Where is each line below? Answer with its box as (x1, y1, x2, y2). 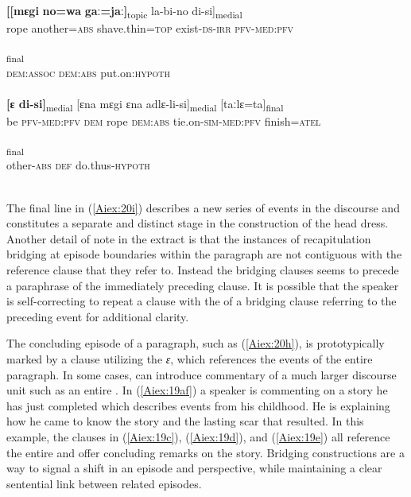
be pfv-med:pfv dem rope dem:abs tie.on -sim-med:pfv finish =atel (6, 112, 321, 129)
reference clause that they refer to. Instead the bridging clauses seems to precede (6, 262, 399, 278)
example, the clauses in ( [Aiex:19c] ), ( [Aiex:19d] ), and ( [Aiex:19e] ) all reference (6, 428, 390, 445)
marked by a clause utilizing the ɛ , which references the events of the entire (6, 351, 373, 367)
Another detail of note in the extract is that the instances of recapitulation (6, 230, 371, 247)
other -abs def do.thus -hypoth (6, 157, 150, 173)
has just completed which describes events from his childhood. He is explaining (6, 397, 390, 414)
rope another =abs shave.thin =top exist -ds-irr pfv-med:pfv (6, 20, 294, 37)
